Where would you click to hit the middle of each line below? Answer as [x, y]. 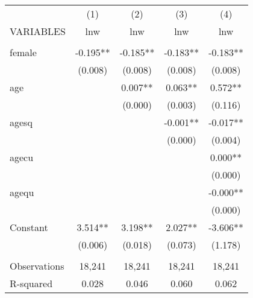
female [23, 52]
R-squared [31, 283]
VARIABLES [38, 31]
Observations [37, 266]
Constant [29, 227]
